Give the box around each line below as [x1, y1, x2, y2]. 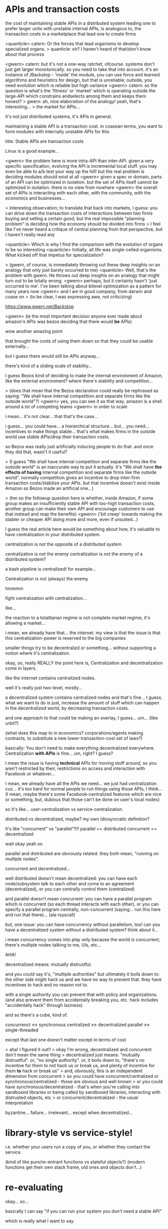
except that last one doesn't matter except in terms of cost [5, 1037, 126, 1043]
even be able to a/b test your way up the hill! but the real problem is [5, 168, 144, 174]
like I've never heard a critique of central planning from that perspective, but [5, 226, 163, 232]
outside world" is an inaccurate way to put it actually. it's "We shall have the [5, 464, 162, 470]
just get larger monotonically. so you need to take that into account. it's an [5, 66, 158, 72]
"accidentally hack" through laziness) [5, 1002, 83, 1008]
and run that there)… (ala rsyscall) [5, 911, 75, 917]
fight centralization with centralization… [5, 595, 87, 601]
